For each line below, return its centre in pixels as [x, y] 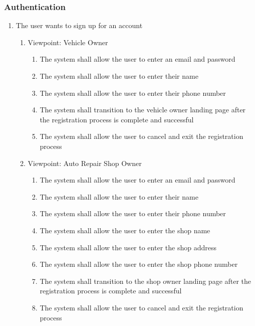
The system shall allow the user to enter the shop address [128, 247]
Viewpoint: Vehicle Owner [68, 42]
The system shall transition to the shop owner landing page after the [146, 281]
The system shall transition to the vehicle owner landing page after [143, 110]
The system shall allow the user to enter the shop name [125, 230]
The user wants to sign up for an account [79, 25]
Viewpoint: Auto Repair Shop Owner [85, 163]
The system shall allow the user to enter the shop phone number [139, 264]
